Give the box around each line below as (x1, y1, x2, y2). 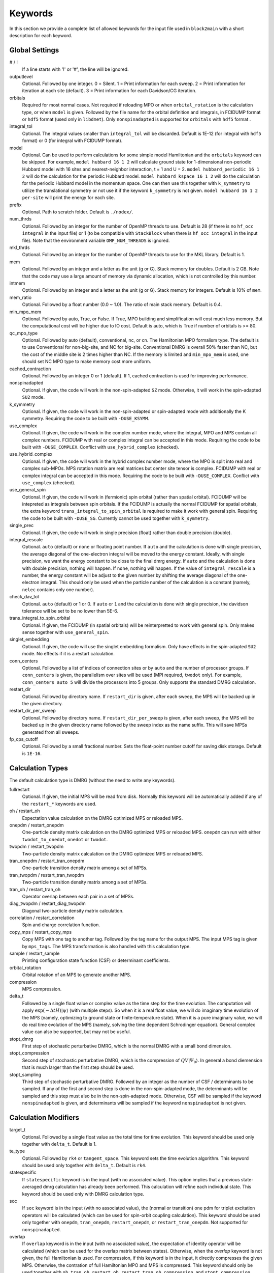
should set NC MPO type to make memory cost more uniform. (22, 358, 152, 365)
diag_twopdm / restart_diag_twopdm (9, 900, 86, 906)
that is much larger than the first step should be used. (22, 1064, 134, 1070)
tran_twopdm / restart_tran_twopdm (9, 872, 84, 878)
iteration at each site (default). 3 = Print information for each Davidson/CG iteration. (22, 88, 196, 94)
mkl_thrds (9, 244, 30, 251)
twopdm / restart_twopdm (9, 843, 64, 850)
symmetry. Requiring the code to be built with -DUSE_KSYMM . (22, 416, 150, 422)
